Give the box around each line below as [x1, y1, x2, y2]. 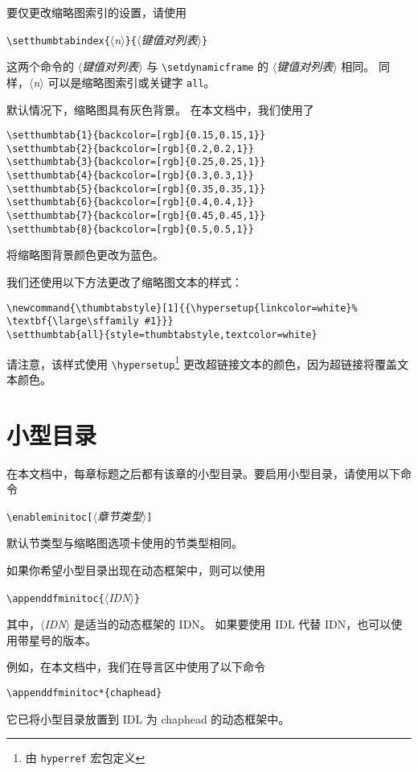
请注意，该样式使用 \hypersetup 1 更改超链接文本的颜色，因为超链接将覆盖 [6, 353, 397, 372]
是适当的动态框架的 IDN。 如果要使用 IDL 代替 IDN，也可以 [73, 616, 391, 633]
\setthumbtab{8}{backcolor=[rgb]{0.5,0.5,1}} [6, 223, 254, 235]
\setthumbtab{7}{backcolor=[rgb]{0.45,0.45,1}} [6, 210, 266, 222]
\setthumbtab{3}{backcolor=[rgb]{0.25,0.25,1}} [6, 156, 266, 168]
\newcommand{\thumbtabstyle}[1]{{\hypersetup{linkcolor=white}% [6, 302, 358, 314]
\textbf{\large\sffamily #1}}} [6, 315, 174, 328]
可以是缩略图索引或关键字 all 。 [47, 73, 215, 90]
